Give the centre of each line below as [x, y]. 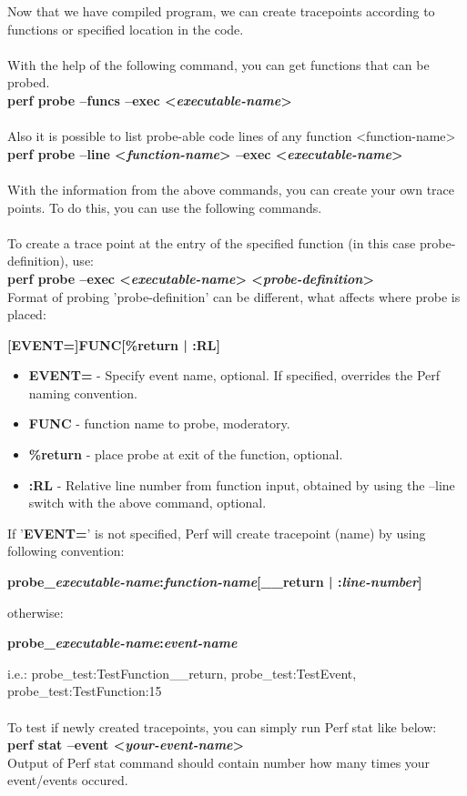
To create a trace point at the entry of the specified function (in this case [212, 242]
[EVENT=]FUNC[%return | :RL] [114, 344]
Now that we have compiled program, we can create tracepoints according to [221, 11]
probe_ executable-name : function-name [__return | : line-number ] [215, 582]
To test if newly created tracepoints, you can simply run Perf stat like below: [222, 726]
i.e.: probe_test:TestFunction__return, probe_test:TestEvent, [182, 673]
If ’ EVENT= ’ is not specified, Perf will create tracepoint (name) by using [217, 533]
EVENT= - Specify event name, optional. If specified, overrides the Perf [234, 375]
